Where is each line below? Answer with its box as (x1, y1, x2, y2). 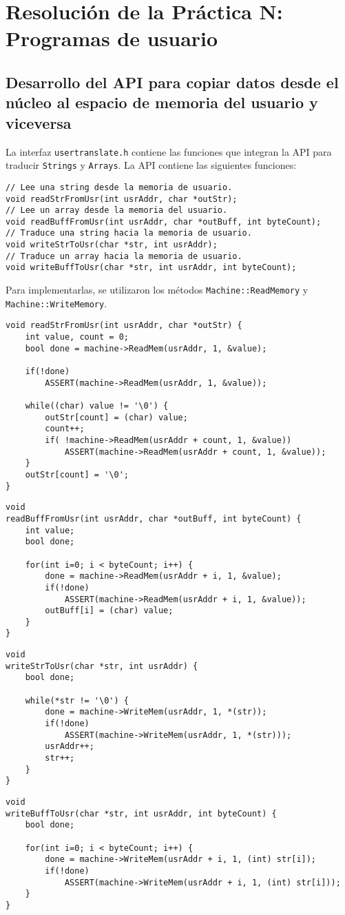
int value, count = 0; (25, 332, 129, 342)
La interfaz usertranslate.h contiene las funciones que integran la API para (6, 144, 332, 158)
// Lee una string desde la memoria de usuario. (6, 182, 233, 192)
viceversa (6, 112, 72, 133)
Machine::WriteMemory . (6, 296, 107, 310)
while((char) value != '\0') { (25, 401, 169, 411)
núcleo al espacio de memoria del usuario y (6, 92, 318, 113)
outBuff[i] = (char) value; (45, 606, 174, 616)
